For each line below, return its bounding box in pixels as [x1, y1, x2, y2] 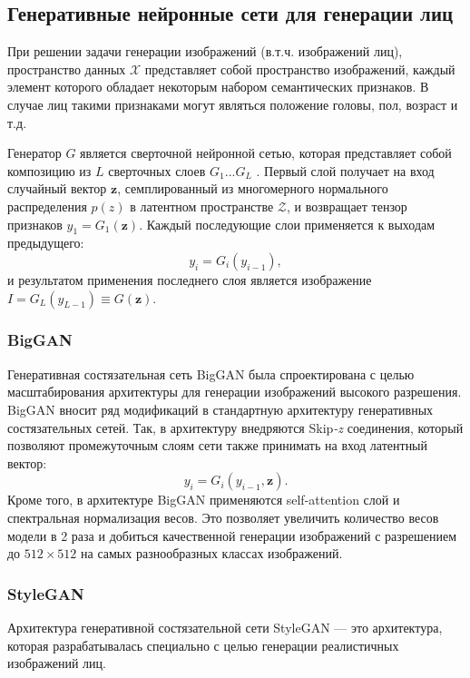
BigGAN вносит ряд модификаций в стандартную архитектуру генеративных [7, 399, 434, 418]
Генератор [7, 143, 62, 162]
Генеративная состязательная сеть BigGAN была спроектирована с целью [7, 364, 415, 383]
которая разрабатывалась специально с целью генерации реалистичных [7, 635, 399, 654]
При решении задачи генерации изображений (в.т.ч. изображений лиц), [7, 42, 403, 61]
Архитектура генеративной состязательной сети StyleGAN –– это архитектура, [7, 617, 443, 636]
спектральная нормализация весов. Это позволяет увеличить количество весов [7, 507, 439, 526]
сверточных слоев [108, 161, 206, 180]
